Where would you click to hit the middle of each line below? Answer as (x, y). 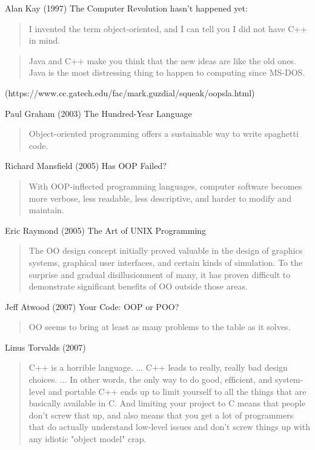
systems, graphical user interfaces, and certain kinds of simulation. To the (166, 262)
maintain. (46, 210)
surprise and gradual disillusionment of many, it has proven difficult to (160, 274)
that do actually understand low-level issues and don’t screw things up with (169, 427)
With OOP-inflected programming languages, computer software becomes (165, 186)
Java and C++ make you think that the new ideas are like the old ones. (162, 60)
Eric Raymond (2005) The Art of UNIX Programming (106, 230)
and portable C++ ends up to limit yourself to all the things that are (177, 391)
